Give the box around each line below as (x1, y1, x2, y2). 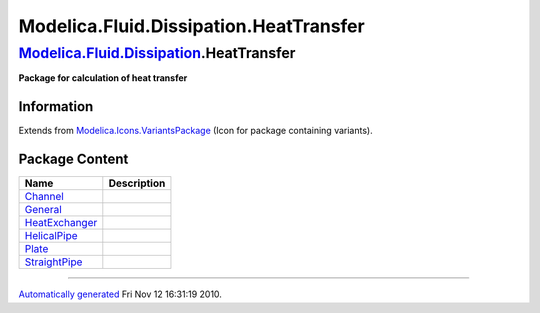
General (24, 203, 62, 217)
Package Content (18, 151, 129, 168)
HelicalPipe (24, 229, 79, 243)
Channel (24, 190, 64, 204)
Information (18, 98, 94, 115)
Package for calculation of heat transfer (18, 72, 188, 84)
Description (108, 176, 166, 190)
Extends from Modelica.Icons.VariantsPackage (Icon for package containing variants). (18, 125, 374, 137)
